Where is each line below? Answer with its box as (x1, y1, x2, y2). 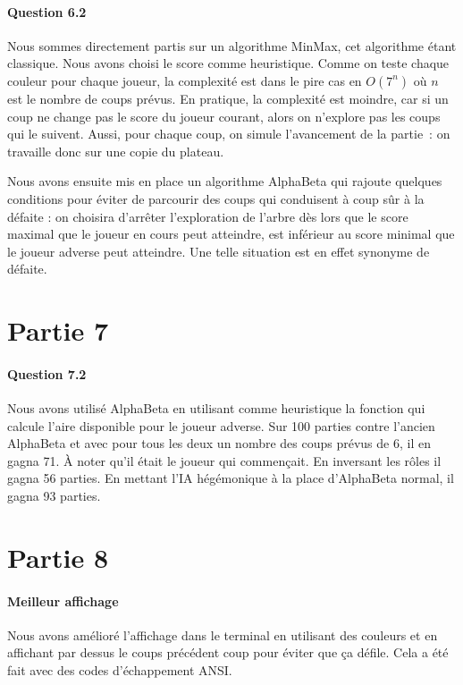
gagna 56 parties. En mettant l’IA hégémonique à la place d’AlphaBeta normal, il (7, 469, 454, 487)
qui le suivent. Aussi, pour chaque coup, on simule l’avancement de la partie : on (7, 124, 450, 143)
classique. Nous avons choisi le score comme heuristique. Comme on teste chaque (7, 54, 450, 72)
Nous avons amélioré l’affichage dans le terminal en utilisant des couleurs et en (7, 625, 438, 644)
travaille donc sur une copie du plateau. (7, 141, 224, 160)
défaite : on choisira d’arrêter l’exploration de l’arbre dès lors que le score (7, 207, 408, 225)
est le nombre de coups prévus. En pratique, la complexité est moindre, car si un (7, 89, 449, 107)
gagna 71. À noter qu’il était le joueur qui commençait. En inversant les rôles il (7, 451, 442, 469)
